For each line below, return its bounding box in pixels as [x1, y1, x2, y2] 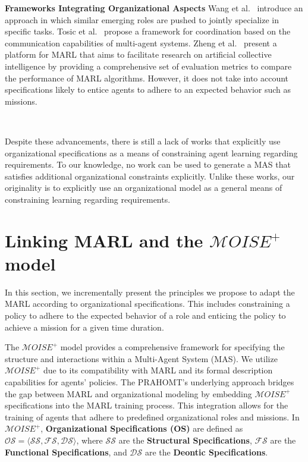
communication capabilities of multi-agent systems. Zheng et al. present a [5, 36, 277, 49]
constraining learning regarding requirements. [5, 193, 171, 205]
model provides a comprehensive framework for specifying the [60, 341, 285, 353]
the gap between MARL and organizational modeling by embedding [5, 387, 252, 400]
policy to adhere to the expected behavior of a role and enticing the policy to [5, 309, 286, 321]
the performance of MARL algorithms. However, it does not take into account [5, 71, 289, 84]
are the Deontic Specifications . [144, 445, 268, 458]
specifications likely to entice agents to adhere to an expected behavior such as [5, 83, 291, 96]
